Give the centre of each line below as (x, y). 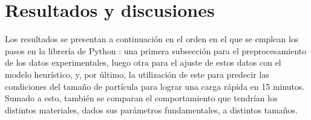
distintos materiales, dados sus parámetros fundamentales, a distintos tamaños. (151, 109)
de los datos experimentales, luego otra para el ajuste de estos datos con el (143, 62)
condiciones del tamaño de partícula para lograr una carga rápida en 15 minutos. (155, 86)
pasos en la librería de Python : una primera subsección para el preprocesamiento (156, 50)
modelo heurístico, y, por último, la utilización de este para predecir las (137, 74)
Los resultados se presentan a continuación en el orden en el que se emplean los (152, 39)
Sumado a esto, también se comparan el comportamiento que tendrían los (141, 98)
